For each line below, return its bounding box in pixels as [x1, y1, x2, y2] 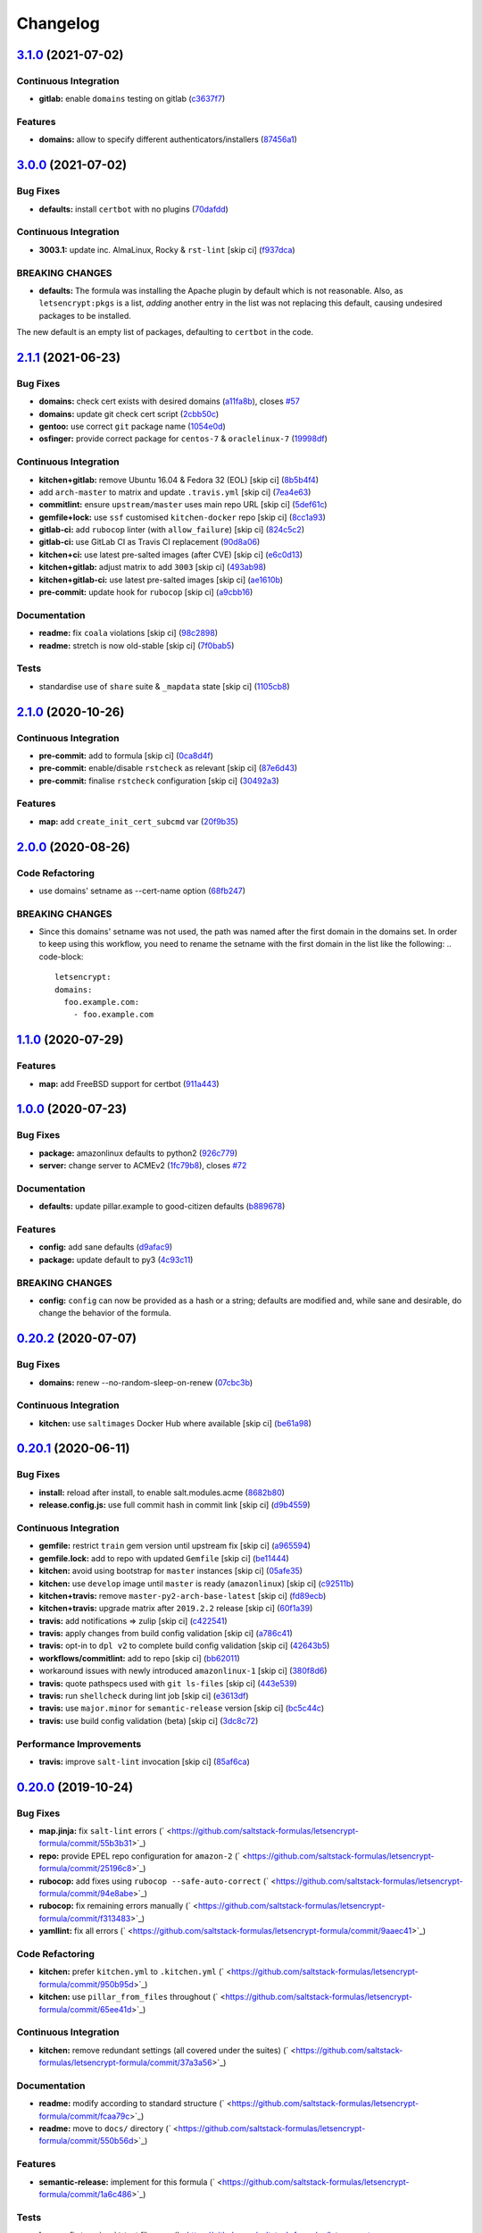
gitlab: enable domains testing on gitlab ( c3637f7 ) [38, 94, 226, 105]
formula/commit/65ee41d [38, 2003, 132, 2014]
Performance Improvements [16, 1737, 142, 1750]
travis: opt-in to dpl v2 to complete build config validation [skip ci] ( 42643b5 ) [38, 1640, 330, 1652]
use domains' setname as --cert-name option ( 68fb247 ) [38, 885, 245, 896]
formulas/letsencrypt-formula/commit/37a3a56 [38, 2057, 213, 2068]
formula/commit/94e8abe [38, 1888, 134, 1899]
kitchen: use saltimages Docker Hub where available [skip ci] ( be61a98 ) [38, 1418, 312, 1428]
